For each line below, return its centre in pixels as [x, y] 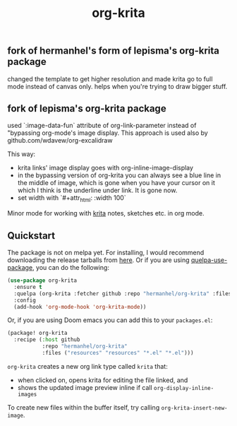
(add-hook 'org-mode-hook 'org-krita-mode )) [80, 307]
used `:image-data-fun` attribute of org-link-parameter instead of [102, 126]
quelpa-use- [209, 260]
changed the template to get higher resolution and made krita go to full [110, 78]
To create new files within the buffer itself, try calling [84, 407]
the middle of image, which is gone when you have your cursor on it [116, 183]
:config [25, 300]
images [27, 394]
